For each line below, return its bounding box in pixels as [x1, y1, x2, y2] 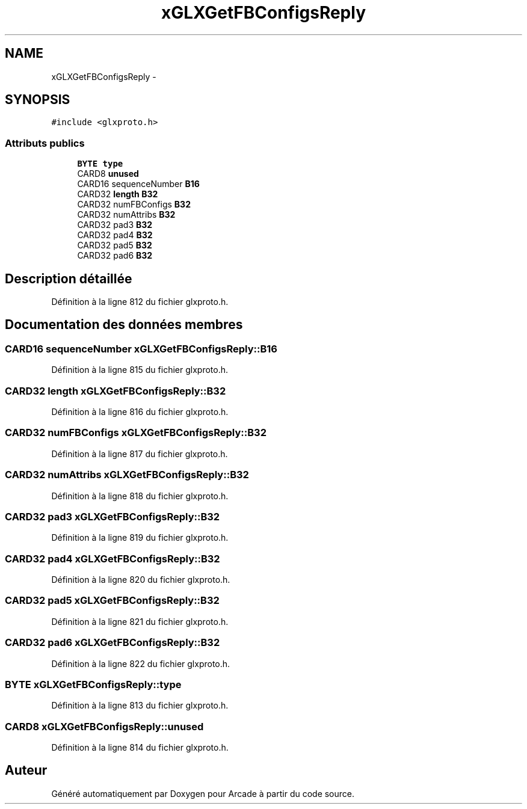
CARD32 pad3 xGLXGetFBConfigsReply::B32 [5, 510, 220, 523]
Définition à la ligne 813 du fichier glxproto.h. [51, 700, 229, 711]
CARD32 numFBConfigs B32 [77, 199, 191, 210]
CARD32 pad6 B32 [77, 250, 153, 261]
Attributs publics [5, 137, 85, 149]
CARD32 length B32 [77, 189, 158, 200]
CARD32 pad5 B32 [77, 240, 152, 251]
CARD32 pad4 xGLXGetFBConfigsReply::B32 [5, 552, 220, 565]
